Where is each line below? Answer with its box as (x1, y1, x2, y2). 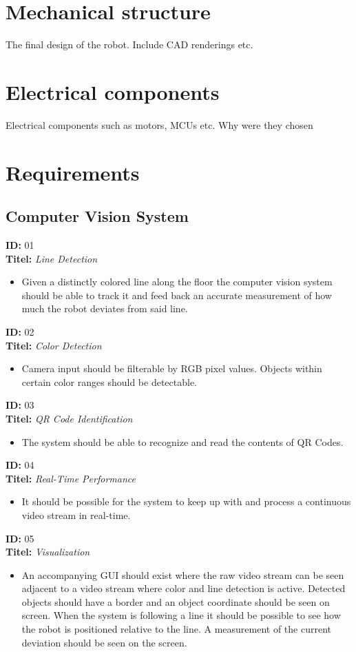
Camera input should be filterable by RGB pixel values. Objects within (21, 361, 322, 376)
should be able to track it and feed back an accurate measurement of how (21, 287, 332, 302)
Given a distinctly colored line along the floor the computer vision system (21, 274, 333, 289)
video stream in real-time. (21, 507, 131, 522)
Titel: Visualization (6, 544, 90, 559)
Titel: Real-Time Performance (6, 471, 136, 485)
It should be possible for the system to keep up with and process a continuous (21, 494, 351, 509)
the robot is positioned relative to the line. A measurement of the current (21, 622, 331, 636)
